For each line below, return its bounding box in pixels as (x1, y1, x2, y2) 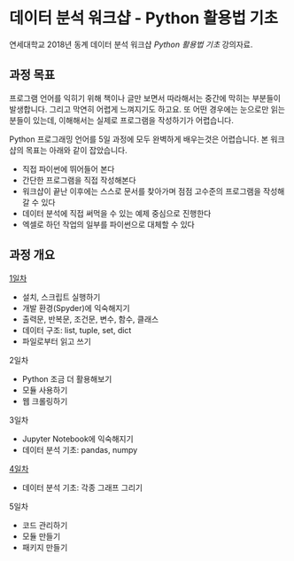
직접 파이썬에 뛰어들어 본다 (21, 163, 115, 174)
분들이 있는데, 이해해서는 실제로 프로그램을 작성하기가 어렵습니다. (9, 114, 235, 125)
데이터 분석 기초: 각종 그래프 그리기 (21, 482, 143, 493)
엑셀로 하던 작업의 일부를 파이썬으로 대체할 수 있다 (21, 219, 195, 230)
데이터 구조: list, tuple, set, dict (21, 324, 132, 335)
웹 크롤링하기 (21, 395, 68, 406)
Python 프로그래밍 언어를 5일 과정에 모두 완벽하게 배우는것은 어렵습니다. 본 (9, 134, 268, 144)
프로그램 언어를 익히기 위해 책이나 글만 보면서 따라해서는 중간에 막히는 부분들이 (9, 92, 282, 103)
